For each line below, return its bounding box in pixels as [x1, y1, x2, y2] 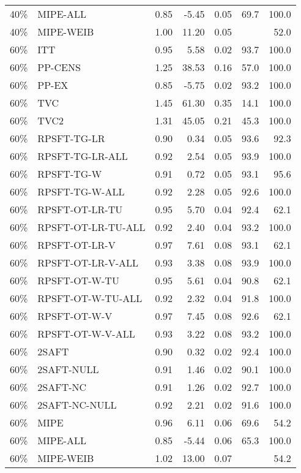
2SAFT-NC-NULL [37, 398, 117, 412]
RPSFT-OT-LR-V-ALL [37, 255, 138, 270]
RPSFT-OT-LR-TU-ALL [37, 220, 146, 234]
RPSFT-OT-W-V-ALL [37, 327, 135, 341]
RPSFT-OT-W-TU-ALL [37, 291, 143, 305]
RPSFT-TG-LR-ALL [37, 149, 128, 163]
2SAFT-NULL [37, 362, 99, 376]
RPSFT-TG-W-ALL [37, 184, 125, 199]
